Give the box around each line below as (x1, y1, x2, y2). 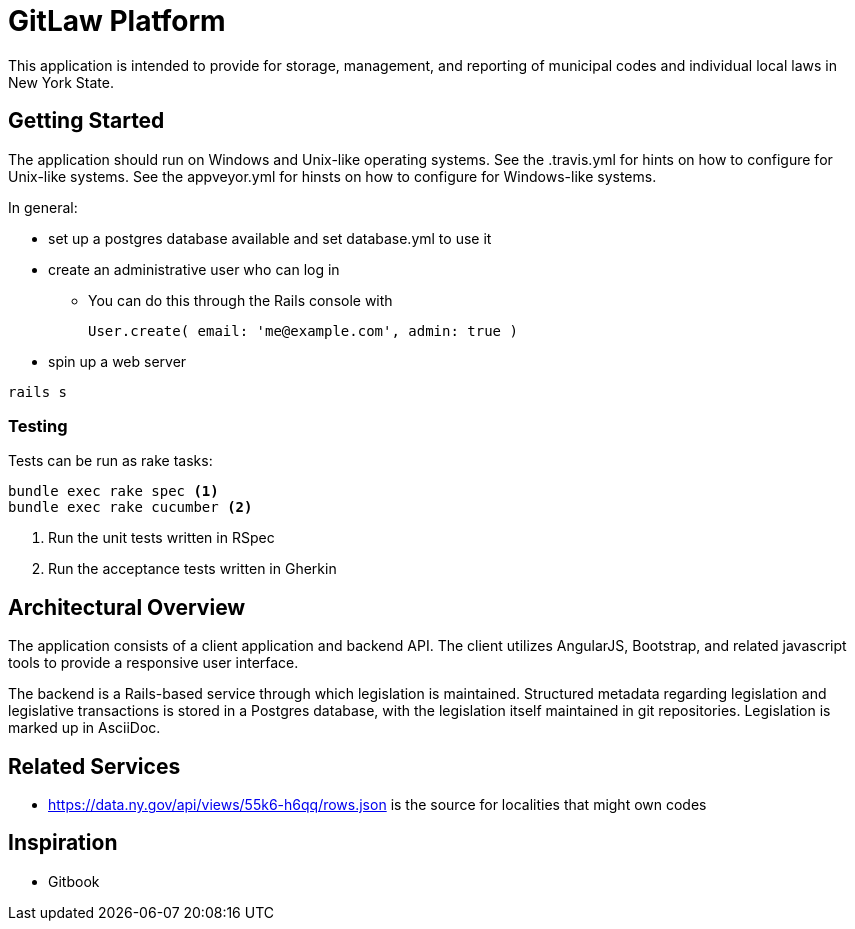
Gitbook (48, 872, 100, 890)
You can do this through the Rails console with (88, 291, 393, 309)
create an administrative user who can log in (48, 260, 340, 278)
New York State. (8, 73, 114, 91)
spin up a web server (48, 352, 187, 370)
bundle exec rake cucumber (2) (8, 499, 253, 516)
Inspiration (8, 830, 118, 856)
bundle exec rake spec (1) (8, 483, 219, 500)
